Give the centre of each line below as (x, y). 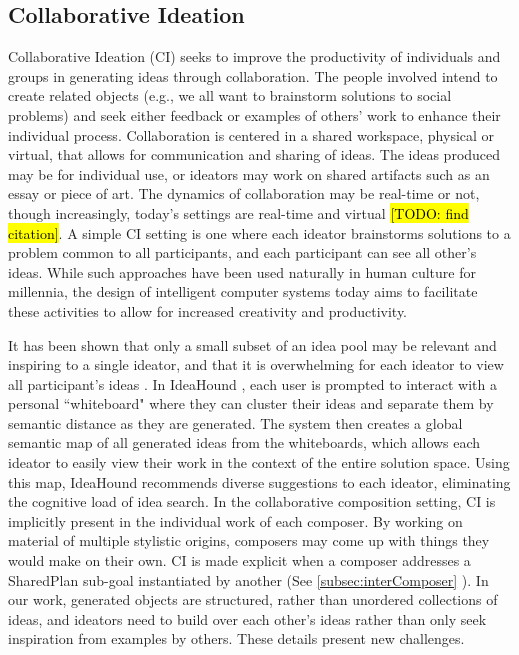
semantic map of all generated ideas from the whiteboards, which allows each (244, 442)
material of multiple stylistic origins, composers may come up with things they (249, 540)
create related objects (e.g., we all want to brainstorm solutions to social (230, 95)
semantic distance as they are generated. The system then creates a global (235, 422)
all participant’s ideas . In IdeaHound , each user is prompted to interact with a (252, 383)
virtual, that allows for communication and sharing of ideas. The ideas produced (254, 154)
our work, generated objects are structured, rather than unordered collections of (253, 599)
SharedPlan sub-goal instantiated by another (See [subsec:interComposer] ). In (248, 579)
